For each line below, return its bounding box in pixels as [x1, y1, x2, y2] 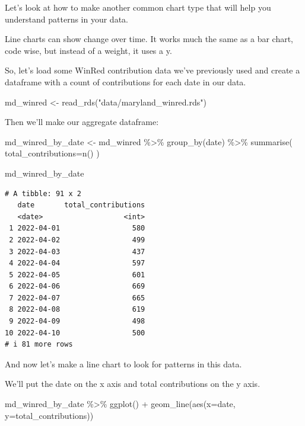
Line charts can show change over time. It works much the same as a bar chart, [5, 33, 294, 45]
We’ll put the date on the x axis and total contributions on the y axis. [5, 377, 260, 390]
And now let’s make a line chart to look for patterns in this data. [5, 357, 242, 370]
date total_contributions [17, 201, 145, 210]
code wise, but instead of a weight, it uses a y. [5, 44, 172, 56]
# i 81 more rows [5, 340, 73, 349]
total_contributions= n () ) [5, 147, 100, 159]
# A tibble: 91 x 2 [5, 189, 81, 198]
